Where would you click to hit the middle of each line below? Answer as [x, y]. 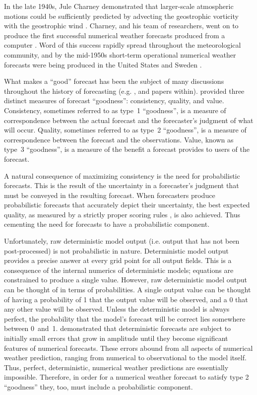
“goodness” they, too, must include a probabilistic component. [98, 386]
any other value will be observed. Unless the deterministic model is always [117, 309]
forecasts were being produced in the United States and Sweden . [103, 64]
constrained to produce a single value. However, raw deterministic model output [126, 280]
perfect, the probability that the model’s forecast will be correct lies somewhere [125, 318]
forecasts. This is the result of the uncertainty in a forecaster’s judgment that [122, 185]
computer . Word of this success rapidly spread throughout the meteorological [123, 45]
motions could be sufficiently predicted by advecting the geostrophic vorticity [121, 16]
